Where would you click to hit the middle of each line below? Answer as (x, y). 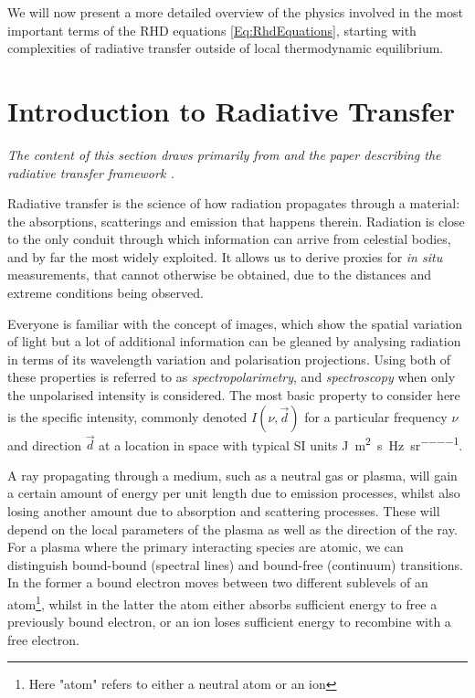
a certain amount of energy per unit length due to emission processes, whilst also (234, 493)
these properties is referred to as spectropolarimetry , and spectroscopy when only (232, 377)
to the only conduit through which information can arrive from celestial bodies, (229, 239)
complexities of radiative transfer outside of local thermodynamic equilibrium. (226, 48)
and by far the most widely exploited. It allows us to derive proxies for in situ (225, 256)
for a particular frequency (376, 416)
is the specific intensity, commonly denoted (127, 416)
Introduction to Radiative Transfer (232, 110)
